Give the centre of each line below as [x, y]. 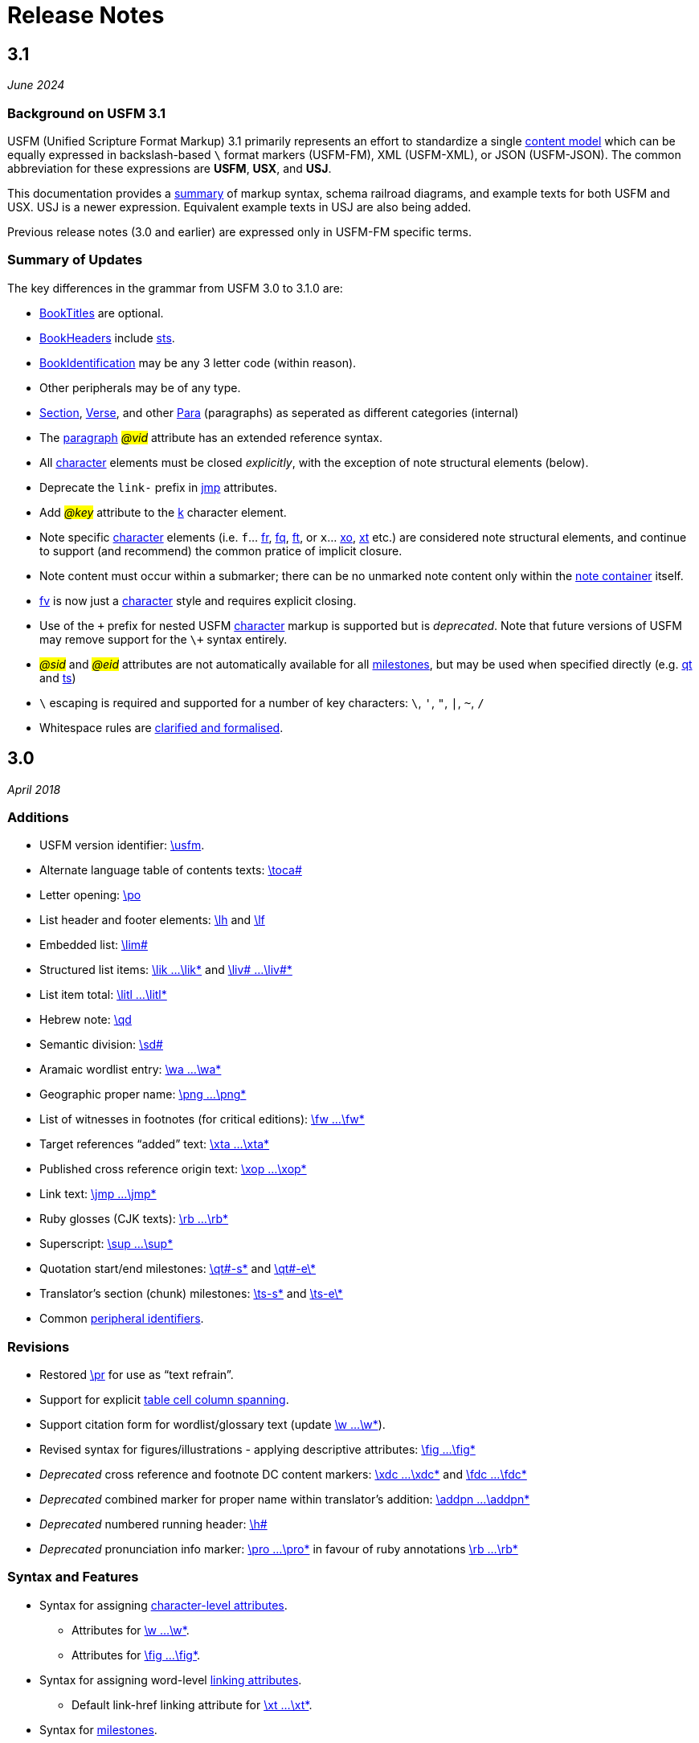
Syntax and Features [73, 1577]
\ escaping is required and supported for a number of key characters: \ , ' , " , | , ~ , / [262, 702]
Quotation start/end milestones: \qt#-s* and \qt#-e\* [178, 1269]
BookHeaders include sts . [107, 338]
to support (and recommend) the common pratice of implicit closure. [221, 550]
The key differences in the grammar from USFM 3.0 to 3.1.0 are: [175, 288]
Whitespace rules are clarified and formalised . [161, 727]
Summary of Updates [75, 260]
